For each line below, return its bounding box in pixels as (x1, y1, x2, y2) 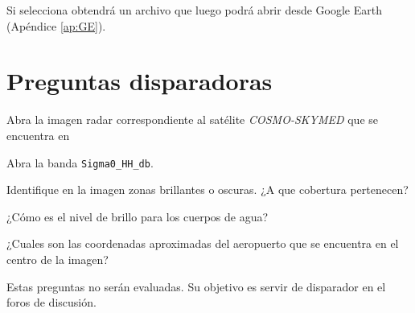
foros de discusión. (6, 294, 97, 311)
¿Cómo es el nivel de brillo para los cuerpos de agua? (6, 208, 269, 224)
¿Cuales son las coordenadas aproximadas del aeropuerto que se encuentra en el (6, 235, 399, 252)
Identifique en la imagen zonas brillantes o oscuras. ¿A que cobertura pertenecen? (6, 181, 409, 198)
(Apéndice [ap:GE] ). (6, 17, 106, 34)
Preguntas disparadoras (6, 64, 273, 97)
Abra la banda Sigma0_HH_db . (6, 154, 154, 171)
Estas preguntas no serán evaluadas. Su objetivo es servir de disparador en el (6, 278, 386, 294)
